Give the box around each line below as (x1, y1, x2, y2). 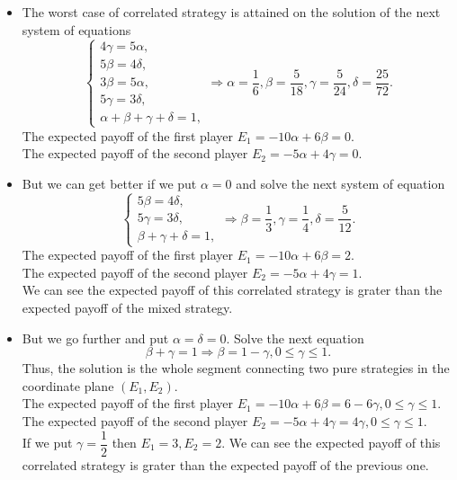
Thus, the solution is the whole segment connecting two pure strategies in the (22, 359, 450, 378)
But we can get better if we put (22, 174, 197, 193)
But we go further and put (22, 328, 169, 347)
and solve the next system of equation (236, 174, 445, 193)
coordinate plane (22, 376, 114, 395)
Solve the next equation (233, 328, 364, 347)
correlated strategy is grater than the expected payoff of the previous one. (22, 455, 429, 474)
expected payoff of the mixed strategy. (22, 298, 233, 316)
